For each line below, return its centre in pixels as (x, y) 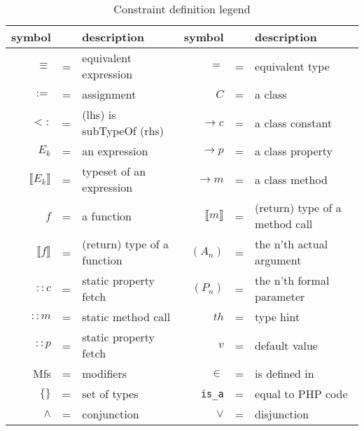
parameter (280, 296)
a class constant (294, 122)
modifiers (104, 373)
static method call (126, 317)
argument (278, 260)
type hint (278, 317)
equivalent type (292, 66)
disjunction (282, 414)
